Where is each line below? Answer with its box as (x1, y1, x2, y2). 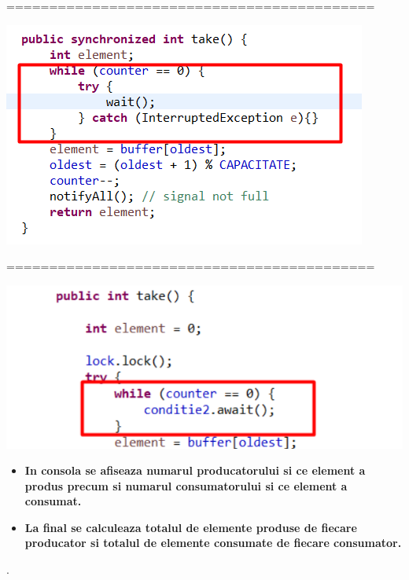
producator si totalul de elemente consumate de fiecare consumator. (24, 534, 402, 551)
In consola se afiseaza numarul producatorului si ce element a (24, 462, 366, 479)
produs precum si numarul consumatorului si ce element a (24, 477, 348, 494)
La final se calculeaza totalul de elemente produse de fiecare (24, 519, 357, 535)
